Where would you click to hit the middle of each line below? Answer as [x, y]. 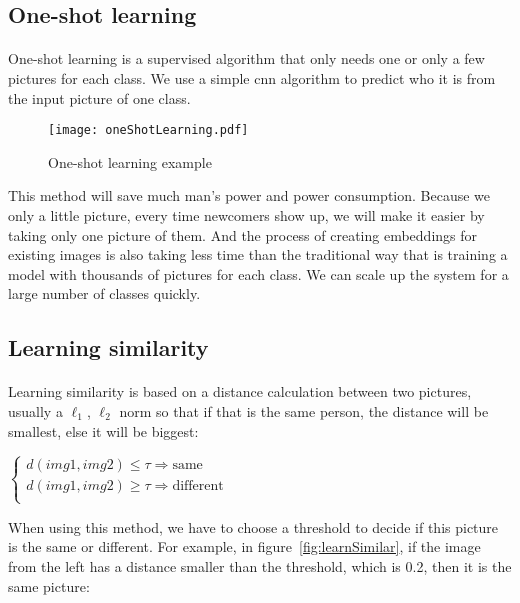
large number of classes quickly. [104, 293]
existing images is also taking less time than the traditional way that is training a [258, 254]
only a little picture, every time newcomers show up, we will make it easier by [246, 215]
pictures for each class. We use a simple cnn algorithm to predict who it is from [252, 77]
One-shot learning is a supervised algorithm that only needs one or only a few [246, 58]
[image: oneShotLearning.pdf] [148, 130]
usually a [35, 410]
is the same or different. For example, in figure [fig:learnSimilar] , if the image [244, 546]
